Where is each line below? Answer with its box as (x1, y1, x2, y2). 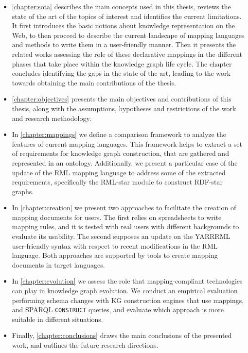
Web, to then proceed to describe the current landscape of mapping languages (12, 30, 245, 40)
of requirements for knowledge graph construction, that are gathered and (12, 148, 229, 158)
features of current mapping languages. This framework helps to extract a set (12, 138, 242, 149)
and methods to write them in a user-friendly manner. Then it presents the (12, 39, 236, 50)
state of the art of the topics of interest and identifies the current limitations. (12, 11, 242, 21)
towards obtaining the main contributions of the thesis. (12, 77, 176, 87)
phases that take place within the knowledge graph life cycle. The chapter (12, 58, 232, 68)
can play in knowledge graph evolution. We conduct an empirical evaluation (12, 286, 238, 296)
